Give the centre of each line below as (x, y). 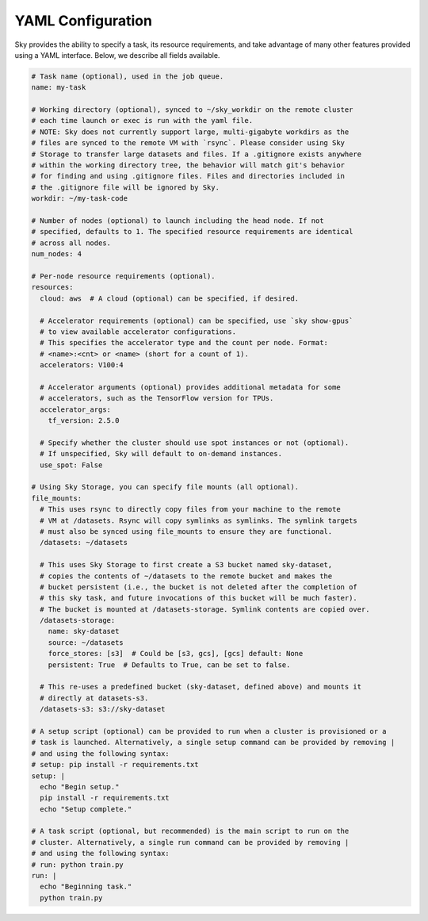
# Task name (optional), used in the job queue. (128, 76)
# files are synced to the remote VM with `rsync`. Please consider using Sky (188, 143)
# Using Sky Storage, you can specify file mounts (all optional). (165, 487)
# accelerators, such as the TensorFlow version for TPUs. (157, 398)
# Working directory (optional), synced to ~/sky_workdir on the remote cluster (192, 110)
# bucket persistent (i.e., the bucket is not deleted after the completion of (199, 587)
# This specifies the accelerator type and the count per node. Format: (184, 343)
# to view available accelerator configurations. (138, 332)
